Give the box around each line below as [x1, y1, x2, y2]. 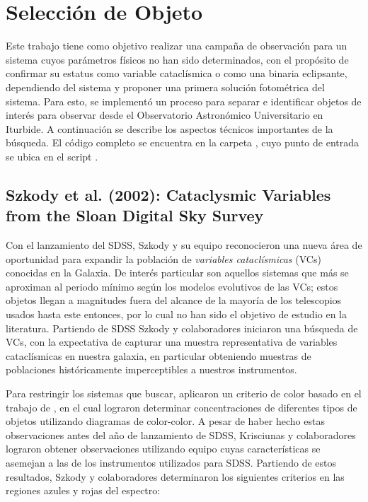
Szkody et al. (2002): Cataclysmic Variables [6, 183, 331, 205]
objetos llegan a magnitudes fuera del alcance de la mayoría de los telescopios [6, 293, 342, 308]
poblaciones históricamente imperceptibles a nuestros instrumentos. [6, 362, 297, 377]
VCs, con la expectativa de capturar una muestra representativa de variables [6, 334, 338, 349]
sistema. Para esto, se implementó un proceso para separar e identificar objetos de [6, 93, 362, 108]
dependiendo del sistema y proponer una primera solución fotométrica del [6, 79, 325, 94]
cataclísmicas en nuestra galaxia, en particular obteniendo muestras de [6, 348, 311, 363]
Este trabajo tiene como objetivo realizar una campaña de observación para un [6, 38, 347, 53]
